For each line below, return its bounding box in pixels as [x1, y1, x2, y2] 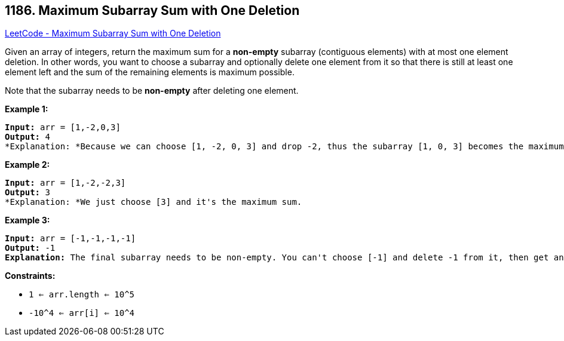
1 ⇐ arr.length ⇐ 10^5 [29, 290, 135, 300]
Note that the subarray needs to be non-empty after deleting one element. [5, 85, 299, 96]
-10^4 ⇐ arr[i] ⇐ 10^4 [29, 308, 135, 318]
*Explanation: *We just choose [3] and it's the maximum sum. [5, 197, 302, 207]
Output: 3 [5, 188, 50, 198]
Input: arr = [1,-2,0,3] [5, 122, 121, 133]
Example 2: [5, 159, 50, 170]
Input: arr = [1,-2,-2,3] [5, 178, 126, 188]
